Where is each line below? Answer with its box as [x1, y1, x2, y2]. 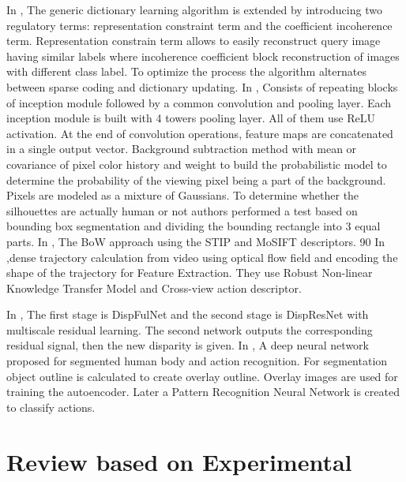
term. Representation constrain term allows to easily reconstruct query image [6, 32, 381, 49]
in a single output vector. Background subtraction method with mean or [6, 140, 357, 157]
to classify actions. [6, 398, 96, 415]
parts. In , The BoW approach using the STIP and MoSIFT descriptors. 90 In [6, 233, 385, 249]
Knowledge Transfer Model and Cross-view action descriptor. [6, 279, 302, 296]
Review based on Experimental [6, 445, 352, 477]
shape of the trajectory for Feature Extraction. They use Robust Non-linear [6, 264, 373, 281]
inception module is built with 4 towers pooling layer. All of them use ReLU [6, 110, 375, 126]
